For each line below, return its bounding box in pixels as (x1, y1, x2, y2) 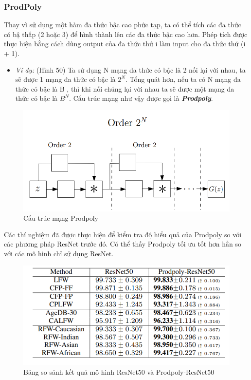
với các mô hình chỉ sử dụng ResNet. (4, 248, 114, 259)
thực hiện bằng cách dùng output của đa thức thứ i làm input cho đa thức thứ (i (4, 38, 246, 49)
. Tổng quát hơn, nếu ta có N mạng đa (125, 74, 241, 84)
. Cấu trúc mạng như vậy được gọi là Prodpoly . (69, 93, 213, 103)
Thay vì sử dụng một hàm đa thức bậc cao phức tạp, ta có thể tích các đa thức (4, 19, 241, 30)
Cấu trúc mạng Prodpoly (23, 213, 98, 223)
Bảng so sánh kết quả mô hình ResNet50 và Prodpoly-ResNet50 (23, 366, 215, 377)
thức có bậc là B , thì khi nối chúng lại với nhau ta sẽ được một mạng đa (15, 83, 234, 94)
